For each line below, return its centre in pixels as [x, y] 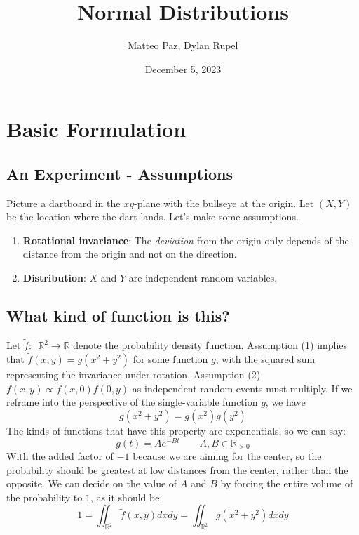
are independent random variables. [203, 278]
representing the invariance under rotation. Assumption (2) [134, 374]
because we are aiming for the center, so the [227, 456]
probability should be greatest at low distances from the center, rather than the [177, 469]
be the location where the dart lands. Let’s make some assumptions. [153, 217]
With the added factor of [60, 456]
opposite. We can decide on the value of [92, 483]
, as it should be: [126, 497]
